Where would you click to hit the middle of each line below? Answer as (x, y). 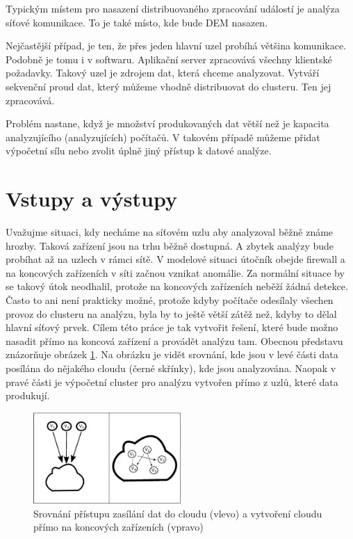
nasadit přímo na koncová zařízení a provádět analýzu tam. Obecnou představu (174, 340)
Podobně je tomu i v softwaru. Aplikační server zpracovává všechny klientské (169, 59)
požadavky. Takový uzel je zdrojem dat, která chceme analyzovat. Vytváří (163, 73)
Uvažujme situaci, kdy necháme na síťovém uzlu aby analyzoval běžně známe (170, 232)
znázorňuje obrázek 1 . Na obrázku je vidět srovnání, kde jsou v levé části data (172, 354)
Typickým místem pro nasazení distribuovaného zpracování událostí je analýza (173, 8)
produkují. (28, 395)
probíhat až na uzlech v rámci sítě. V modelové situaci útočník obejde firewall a (175, 259)
